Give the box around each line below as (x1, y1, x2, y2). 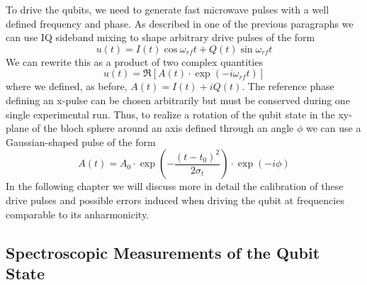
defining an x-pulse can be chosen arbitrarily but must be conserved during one (6, 92, 350, 107)
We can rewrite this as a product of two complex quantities (6, 54, 264, 69)
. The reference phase (242, 79, 334, 94)
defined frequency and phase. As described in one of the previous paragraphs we (6, 16, 354, 30)
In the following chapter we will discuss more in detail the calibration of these (6, 179, 344, 194)
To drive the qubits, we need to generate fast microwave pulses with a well (6, 2, 329, 16)
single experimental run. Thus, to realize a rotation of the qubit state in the (6, 106, 335, 121)
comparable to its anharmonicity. (6, 206, 149, 221)
